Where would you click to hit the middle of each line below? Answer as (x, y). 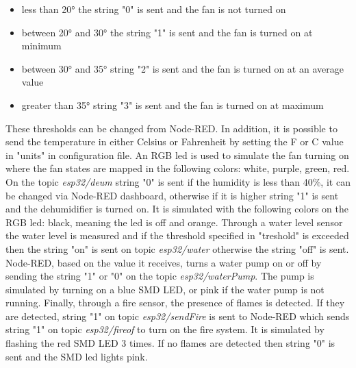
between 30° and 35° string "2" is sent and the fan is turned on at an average (182, 68)
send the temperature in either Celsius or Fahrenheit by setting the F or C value (175, 142)
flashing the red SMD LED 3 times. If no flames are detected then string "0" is (170, 343)
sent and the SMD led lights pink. (77, 356)
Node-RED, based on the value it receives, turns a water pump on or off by (164, 262)
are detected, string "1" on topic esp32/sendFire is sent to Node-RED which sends (178, 316)
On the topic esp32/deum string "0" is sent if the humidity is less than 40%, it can (178, 181)
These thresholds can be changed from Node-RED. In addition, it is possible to (171, 128)
